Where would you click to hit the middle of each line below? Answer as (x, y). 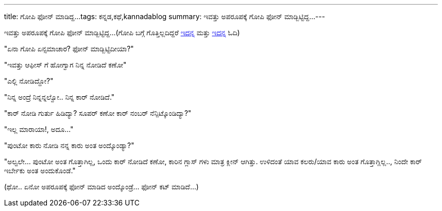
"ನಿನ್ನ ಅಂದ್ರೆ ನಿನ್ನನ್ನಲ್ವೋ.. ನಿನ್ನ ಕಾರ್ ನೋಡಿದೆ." (59, 97)
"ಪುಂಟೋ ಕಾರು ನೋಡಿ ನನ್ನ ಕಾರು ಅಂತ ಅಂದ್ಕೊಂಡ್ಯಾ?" (69, 145)
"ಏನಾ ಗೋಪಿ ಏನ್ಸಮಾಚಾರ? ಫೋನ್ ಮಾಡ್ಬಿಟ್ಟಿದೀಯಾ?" (69, 49)
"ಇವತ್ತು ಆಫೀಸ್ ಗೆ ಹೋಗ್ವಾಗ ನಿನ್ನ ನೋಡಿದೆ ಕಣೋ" (65, 65)
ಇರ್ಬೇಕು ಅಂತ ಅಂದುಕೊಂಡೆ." (40, 170)
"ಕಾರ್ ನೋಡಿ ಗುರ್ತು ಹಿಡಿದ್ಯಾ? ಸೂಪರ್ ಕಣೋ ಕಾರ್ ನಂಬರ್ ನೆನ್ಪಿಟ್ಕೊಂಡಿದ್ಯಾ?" (98, 113)
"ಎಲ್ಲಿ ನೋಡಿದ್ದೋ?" (29, 81)
